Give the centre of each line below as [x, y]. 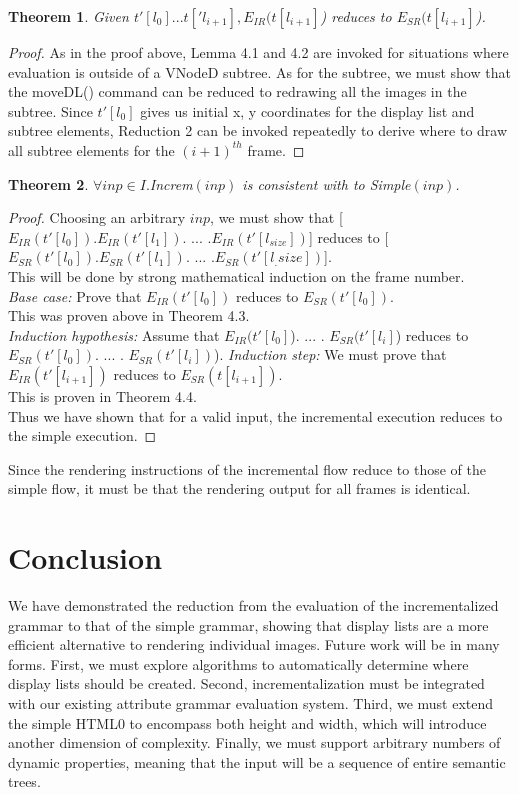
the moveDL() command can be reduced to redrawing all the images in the [237, 91]
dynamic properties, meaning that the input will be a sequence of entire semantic [257, 761]
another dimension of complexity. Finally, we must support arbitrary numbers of [254, 742]
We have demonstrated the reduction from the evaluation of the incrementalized [253, 605]
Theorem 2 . [48, 183]
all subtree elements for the [91, 149]
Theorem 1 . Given [68, 16]
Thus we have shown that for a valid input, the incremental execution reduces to [255, 415]
